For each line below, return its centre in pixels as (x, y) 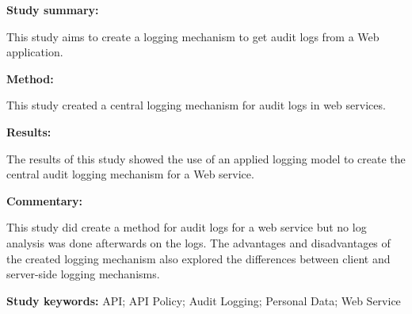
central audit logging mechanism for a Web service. (130, 174)
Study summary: (53, 10)
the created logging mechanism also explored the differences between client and (198, 258)
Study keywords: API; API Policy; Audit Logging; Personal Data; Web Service (204, 300)
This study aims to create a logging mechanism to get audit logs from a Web (193, 36)
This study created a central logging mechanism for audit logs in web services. (196, 105)
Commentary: (45, 200)
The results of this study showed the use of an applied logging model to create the (206, 158)
